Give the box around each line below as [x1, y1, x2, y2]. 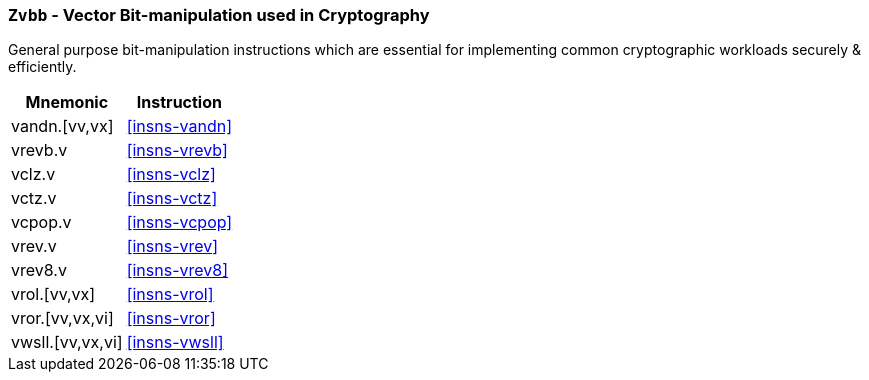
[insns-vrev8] [126, 260, 229, 281]
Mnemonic [25, 92, 109, 113]
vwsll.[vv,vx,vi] [11, 332, 123, 353]
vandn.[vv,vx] [11, 116, 114, 137]
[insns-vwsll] [126, 332, 224, 353]
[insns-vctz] [126, 188, 218, 209]
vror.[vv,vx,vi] [11, 308, 114, 329]
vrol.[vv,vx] [11, 284, 96, 305]
